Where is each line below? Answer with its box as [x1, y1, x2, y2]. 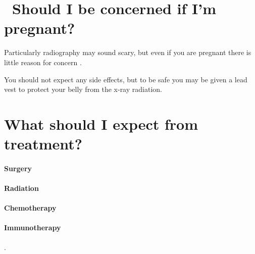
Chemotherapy [4, 202, 57, 213]
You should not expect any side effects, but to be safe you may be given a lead [4, 74, 247, 84]
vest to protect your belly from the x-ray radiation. [4, 84, 162, 94]
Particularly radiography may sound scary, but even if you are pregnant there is [4, 47, 251, 58]
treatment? [4, 133, 83, 154]
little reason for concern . [4, 57, 82, 67]
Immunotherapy [4, 222, 61, 233]
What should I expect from [4, 113, 198, 134]
